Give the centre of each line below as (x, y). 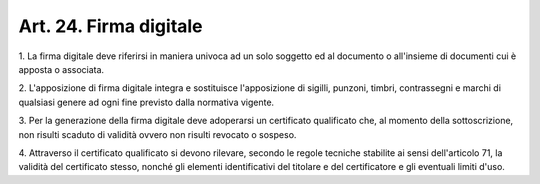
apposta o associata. (61, 69)
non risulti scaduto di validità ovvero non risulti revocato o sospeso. (157, 134)
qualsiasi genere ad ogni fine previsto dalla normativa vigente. (146, 102)
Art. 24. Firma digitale (111, 26)
